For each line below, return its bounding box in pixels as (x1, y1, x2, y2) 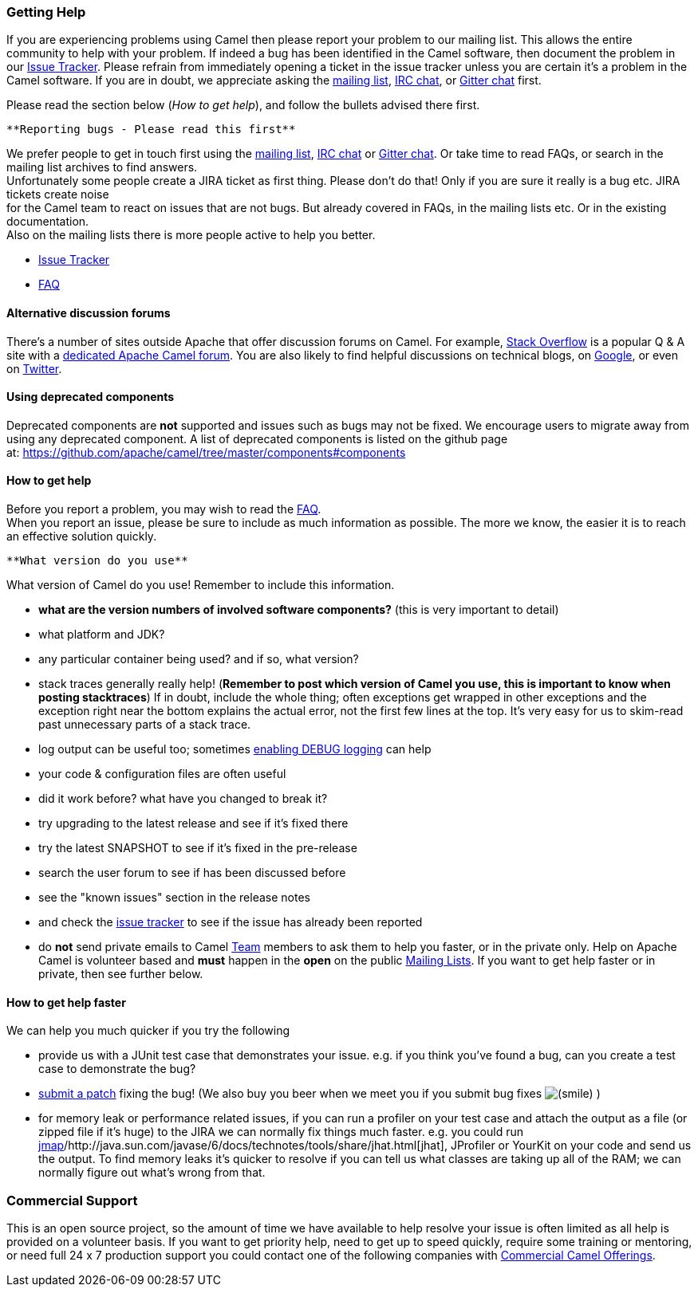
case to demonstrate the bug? (38, 1062, 196, 1076)
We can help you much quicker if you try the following (6, 1024, 290, 1038)
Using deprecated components (6, 390, 175, 404)
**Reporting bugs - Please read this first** (6, 123, 296, 136)
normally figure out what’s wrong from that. (38, 1165, 266, 1180)
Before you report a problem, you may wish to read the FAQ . (6, 502, 321, 517)
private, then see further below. (38, 967, 203, 981)
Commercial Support (6, 1192, 138, 1209)
